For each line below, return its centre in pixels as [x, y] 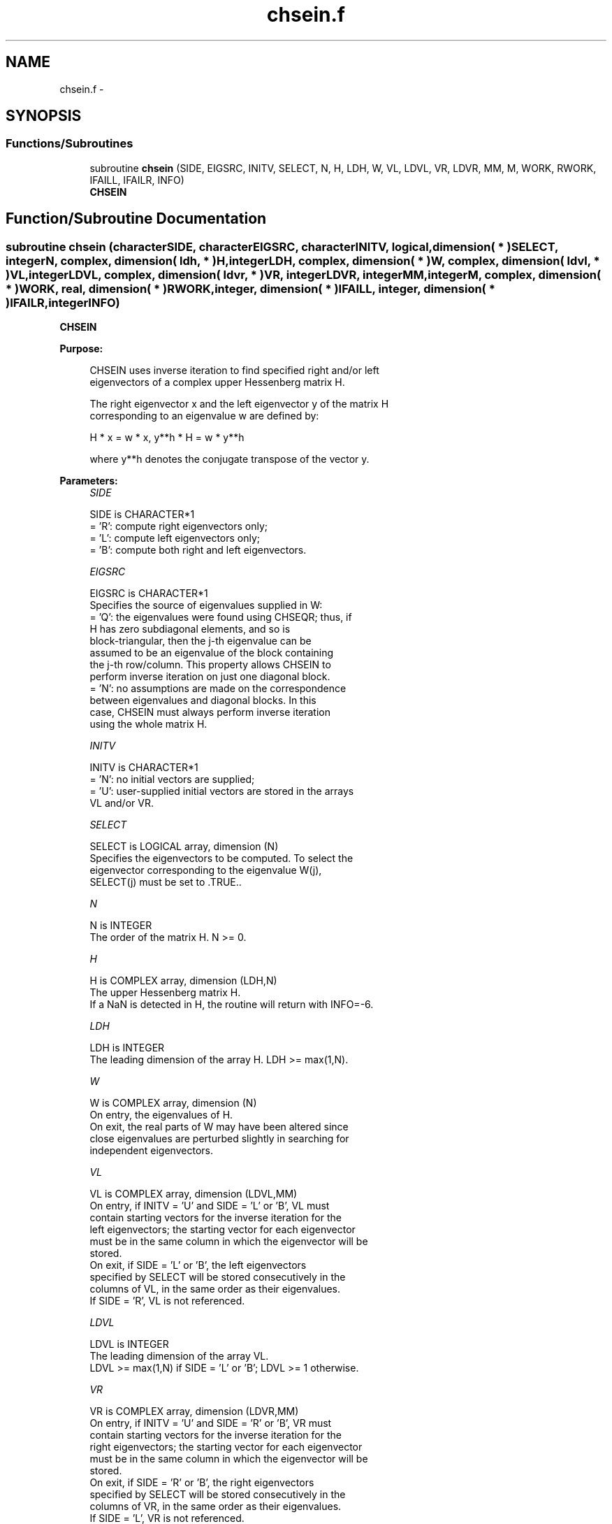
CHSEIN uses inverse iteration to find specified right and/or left [234, 371]
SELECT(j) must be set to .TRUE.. [166, 882]
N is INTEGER [121, 926]
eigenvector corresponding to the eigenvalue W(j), [206, 870]
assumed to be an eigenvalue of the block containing [212, 653]
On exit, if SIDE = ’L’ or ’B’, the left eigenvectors [198, 1265]
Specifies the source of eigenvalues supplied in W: [206, 605]
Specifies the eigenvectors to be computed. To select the [221, 858]
